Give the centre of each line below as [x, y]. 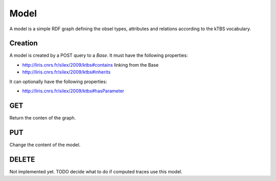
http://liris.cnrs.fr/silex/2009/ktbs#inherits [66, 72]
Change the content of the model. [45, 145]
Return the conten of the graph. [43, 117]
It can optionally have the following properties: [58, 82]
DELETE [22, 159]
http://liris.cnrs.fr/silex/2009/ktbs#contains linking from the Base [90, 65]
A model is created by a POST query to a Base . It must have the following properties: [99, 55]
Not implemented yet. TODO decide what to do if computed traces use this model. [96, 171]
